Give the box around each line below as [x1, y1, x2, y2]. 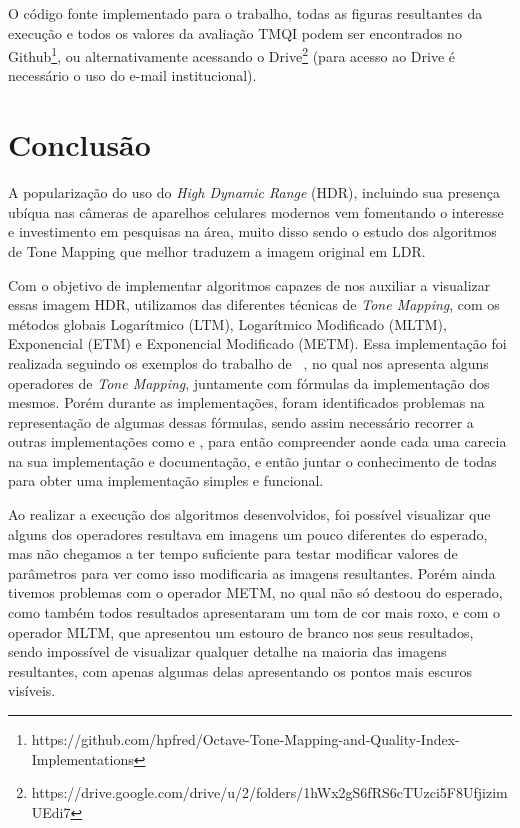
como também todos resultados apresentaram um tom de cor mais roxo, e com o [8, 602, 501, 623]
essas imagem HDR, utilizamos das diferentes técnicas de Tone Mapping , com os [8, 294, 500, 315]
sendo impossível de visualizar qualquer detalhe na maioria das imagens [8, 641, 447, 662]
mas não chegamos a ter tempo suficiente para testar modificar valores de [8, 543, 458, 564]
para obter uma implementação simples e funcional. [8, 470, 324, 491]
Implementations [31, 748, 134, 769]
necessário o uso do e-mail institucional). [8, 65, 257, 86]
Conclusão [8, 124, 151, 165]
